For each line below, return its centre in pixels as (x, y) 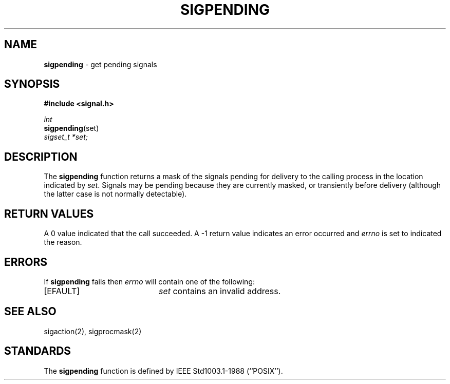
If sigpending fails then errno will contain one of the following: (149, 281)
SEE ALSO (30, 312)
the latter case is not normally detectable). (115, 194)
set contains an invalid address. (220, 291)
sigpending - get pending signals (100, 64)
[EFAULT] (62, 291)
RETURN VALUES (49, 214)
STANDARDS (38, 351)
